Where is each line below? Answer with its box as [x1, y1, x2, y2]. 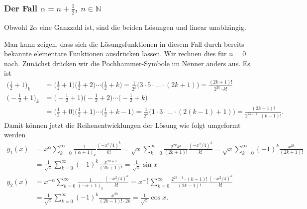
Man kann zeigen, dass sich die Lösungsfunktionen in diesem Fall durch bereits [4, 38, 244, 49]
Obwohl [4, 21, 27, 32]
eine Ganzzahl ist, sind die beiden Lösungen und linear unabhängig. [39, 21, 246, 32]
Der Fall [4, 1, 37, 14]
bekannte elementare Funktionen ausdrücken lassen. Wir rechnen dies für [4, 48, 227, 59]
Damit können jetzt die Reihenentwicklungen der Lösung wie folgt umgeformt [4, 119, 241, 130]
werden [4, 129, 26, 140]
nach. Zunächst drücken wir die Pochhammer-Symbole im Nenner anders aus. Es [4, 58, 250, 68]
